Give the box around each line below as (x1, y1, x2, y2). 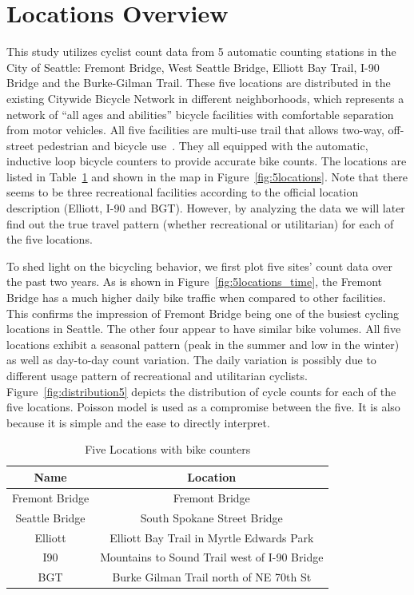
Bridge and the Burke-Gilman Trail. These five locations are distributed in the (6, 74, 391, 91)
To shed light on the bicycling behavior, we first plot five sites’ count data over (6, 257, 393, 274)
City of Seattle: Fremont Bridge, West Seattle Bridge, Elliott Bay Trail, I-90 (6, 58, 380, 75)
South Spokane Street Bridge (140, 509, 283, 526)
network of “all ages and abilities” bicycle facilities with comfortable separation (6, 105, 394, 122)
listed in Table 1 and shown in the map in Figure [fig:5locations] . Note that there (6, 168, 408, 184)
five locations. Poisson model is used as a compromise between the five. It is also (6, 399, 400, 415)
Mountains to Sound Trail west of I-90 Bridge (100, 549, 324, 565)
